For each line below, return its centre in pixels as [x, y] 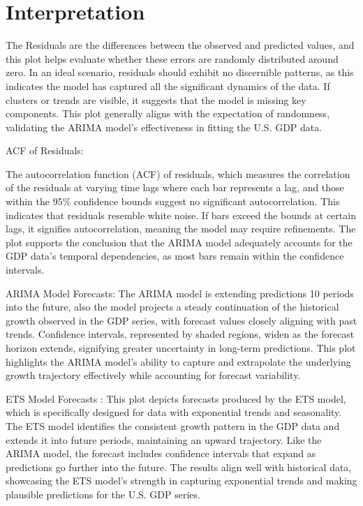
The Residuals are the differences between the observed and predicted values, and [180, 45]
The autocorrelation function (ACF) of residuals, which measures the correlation [178, 173]
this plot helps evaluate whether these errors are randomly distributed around [172, 58]
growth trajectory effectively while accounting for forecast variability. [153, 375]
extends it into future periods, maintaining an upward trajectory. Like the [164, 439]
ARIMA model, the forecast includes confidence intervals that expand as [161, 453]
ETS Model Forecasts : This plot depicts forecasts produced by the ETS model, [176, 398]
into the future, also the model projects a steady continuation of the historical [172, 307]
